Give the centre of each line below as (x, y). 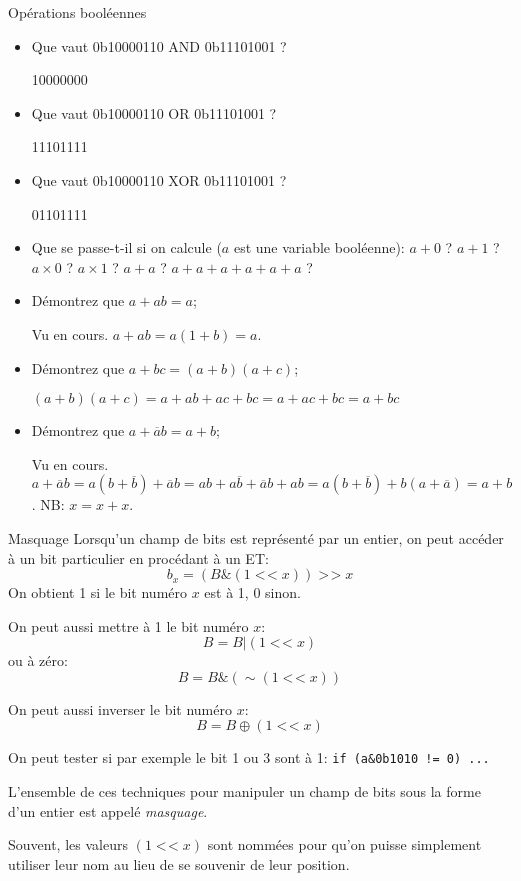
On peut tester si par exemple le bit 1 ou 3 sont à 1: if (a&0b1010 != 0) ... (249, 757)
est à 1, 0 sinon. (252, 592)
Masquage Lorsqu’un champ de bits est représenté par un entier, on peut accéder (256, 537)
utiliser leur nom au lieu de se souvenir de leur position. (179, 863)
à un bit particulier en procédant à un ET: (138, 557)
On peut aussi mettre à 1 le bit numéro (128, 625)
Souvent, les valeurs (68, 844)
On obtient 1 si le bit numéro (98, 592)
